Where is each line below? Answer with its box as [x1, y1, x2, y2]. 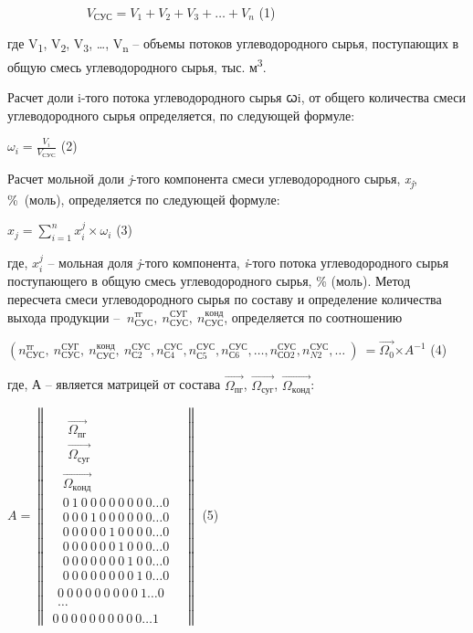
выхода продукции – [7, 307, 121, 326]
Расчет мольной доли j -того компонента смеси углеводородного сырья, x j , [7, 169, 417, 191]
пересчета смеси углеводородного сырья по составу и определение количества [7, 289, 442, 308]
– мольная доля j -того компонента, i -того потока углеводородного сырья [47, 252, 449, 271]
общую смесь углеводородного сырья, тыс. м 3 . [7, 54, 267, 76]
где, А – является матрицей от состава [7, 375, 221, 394]
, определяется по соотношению [224, 307, 403, 326]
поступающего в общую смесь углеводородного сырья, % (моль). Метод [7, 271, 411, 290]
